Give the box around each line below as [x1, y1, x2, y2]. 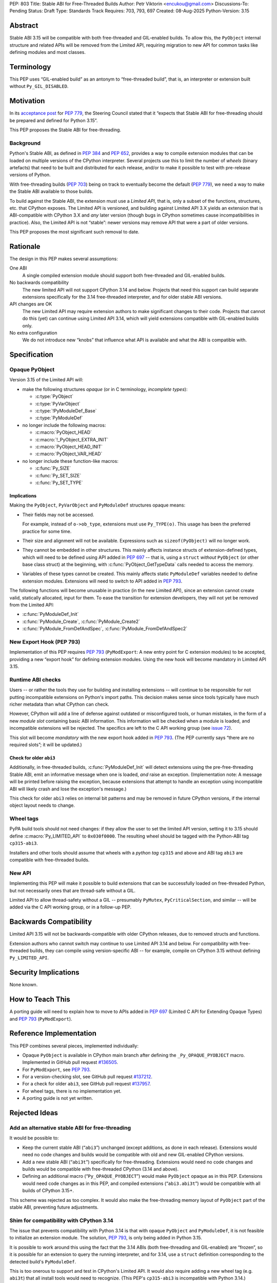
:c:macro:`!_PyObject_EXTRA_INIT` [35, 436, 109, 442]
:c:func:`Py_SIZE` [35, 465, 71, 472]
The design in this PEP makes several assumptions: [9, 256, 118, 262]
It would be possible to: [9, 1135, 59, 1141]
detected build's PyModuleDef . [9, 1258, 76, 1265]
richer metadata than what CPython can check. [9, 701, 110, 708]
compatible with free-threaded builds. [9, 857, 90, 863]
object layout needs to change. [9, 802, 75, 808]
